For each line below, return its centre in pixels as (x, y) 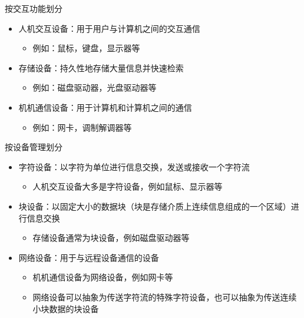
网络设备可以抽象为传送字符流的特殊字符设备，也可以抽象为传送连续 (165, 297)
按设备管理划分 (34, 147)
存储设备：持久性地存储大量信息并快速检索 (101, 67)
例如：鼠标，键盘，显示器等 (86, 48)
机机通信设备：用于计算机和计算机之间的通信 (105, 107)
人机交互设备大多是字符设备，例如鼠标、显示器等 (128, 186)
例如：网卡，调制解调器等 (82, 127)
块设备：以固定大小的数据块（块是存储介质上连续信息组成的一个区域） (155, 206)
